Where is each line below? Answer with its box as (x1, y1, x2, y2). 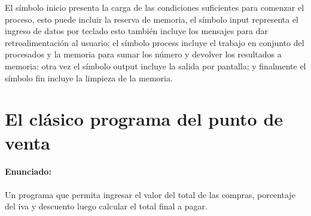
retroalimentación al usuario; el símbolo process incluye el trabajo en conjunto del (5, 36, 304, 48)
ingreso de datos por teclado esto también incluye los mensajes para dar (5, 25, 269, 37)
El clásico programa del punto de (5, 107, 283, 131)
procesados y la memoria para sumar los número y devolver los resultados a (5, 48, 282, 60)
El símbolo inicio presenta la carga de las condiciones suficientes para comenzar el (5, 1, 304, 13)
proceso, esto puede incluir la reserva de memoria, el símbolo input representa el (5, 13, 299, 25)
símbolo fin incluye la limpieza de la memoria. (5, 71, 173, 84)
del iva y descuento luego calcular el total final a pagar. (5, 200, 208, 212)
